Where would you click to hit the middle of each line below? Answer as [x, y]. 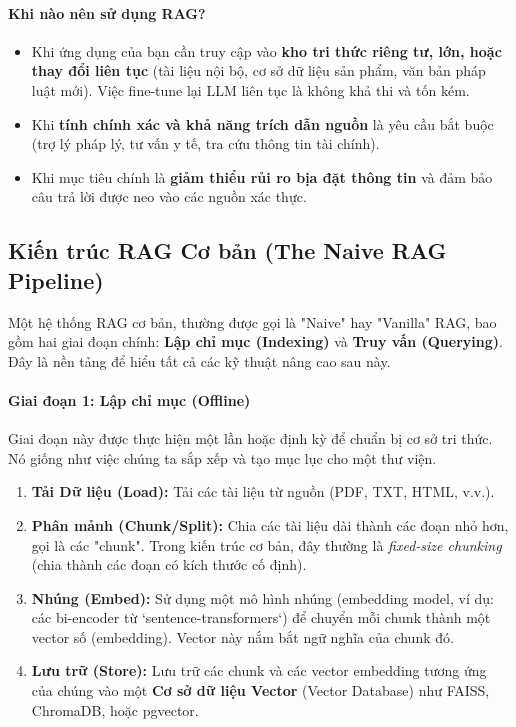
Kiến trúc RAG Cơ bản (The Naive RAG [227, 250]
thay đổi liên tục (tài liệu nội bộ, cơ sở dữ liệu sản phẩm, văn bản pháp [258, 70]
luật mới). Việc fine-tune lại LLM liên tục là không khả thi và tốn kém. [250, 89]
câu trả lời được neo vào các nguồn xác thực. [169, 196]
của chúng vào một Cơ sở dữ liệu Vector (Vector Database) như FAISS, [260, 690]
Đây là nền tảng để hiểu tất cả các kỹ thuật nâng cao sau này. [199, 360]
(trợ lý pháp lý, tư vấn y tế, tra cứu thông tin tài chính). [205, 143]
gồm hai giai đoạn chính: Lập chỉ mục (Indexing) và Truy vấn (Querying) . [255, 341]
